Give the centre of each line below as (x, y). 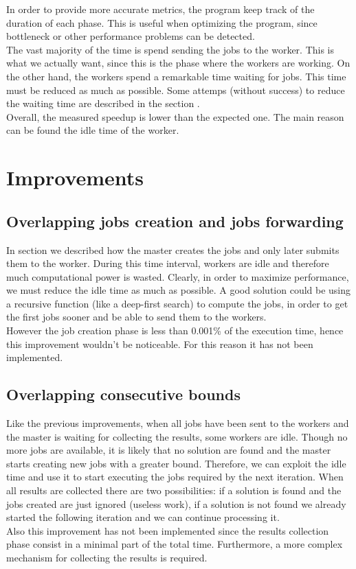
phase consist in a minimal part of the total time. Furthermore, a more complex (175, 544)
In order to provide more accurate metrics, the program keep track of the (160, 9)
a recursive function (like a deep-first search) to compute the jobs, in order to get (177, 303)
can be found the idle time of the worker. (93, 130)
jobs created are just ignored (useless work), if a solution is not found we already (176, 503)
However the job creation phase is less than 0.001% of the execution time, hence (175, 330)
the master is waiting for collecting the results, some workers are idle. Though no (177, 436)
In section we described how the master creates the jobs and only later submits (173, 249)
